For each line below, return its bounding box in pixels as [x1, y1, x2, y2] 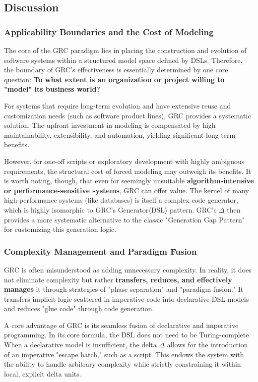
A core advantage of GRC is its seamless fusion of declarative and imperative [4, 320, 239, 330]
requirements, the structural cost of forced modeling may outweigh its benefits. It [4, 165, 251, 176]
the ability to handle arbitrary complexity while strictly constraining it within [4, 359, 241, 369]
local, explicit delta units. [4, 368, 81, 379]
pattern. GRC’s [170, 204, 217, 215]
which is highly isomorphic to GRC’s [4, 204, 116, 215]
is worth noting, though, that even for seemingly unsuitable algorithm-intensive [4, 175, 254, 186]
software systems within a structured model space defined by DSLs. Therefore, [4, 55, 243, 65]
